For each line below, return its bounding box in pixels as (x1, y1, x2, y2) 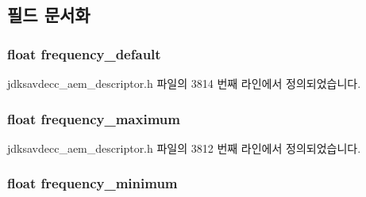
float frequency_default (7, 44, 161, 63)
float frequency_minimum (7, 173, 178, 193)
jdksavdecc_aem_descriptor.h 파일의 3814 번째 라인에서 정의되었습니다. (7, 75, 361, 91)
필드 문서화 (7, 2, 91, 27)
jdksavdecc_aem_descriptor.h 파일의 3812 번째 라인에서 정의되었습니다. (7, 139, 361, 156)
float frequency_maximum (7, 108, 180, 128)
